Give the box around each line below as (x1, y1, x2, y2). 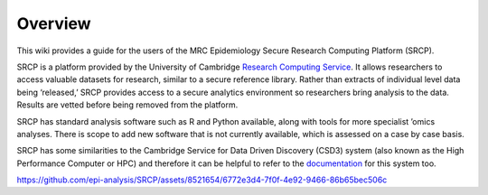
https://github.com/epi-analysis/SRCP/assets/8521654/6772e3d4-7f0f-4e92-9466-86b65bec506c (16, 174, 388, 185)
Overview (16, 14, 91, 33)
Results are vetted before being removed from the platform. (16, 99, 239, 110)
